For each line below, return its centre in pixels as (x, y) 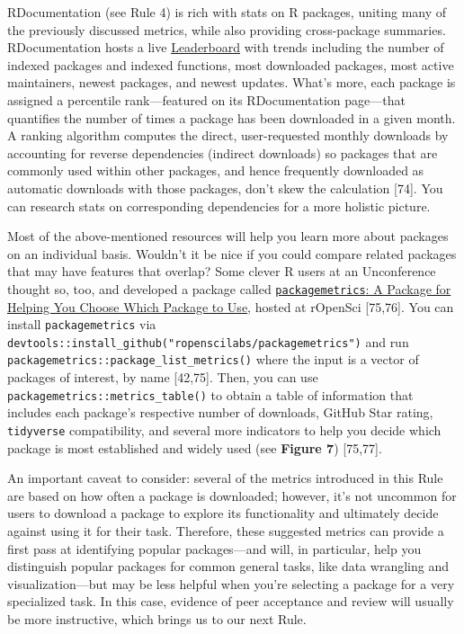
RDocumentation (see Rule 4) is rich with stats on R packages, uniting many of (227, 12)
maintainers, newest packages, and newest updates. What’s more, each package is (232, 82)
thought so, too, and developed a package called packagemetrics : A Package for (229, 288)
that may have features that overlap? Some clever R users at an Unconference (222, 271)
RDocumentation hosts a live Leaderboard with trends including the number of (226, 47)
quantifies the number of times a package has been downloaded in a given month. (232, 117)
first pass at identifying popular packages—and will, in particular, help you (214, 548)
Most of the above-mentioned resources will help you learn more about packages (228, 236)
